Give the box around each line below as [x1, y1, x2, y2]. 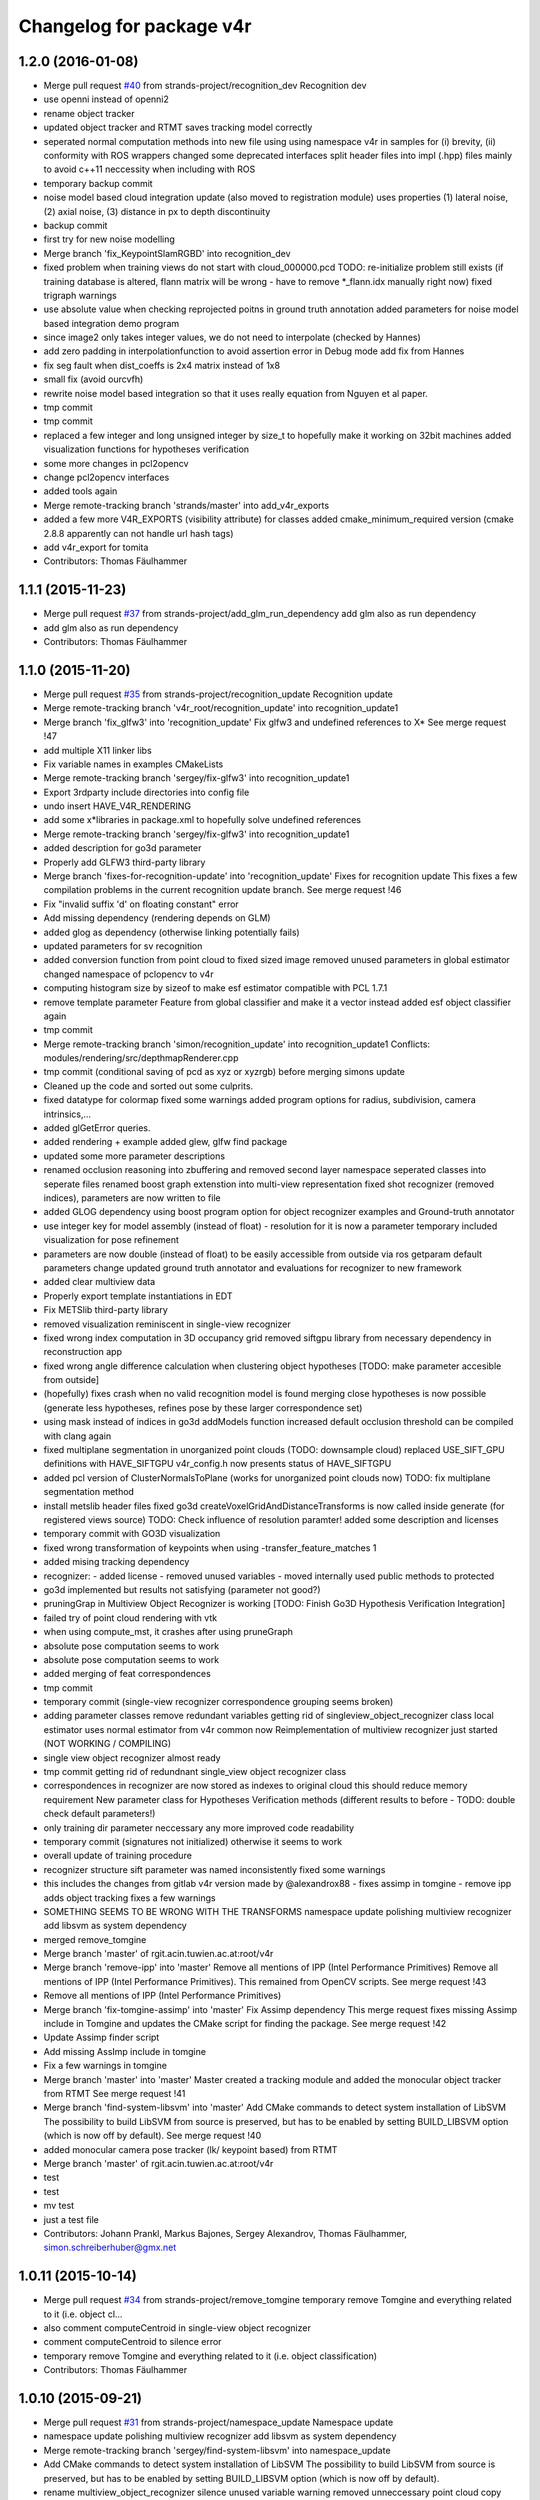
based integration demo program [43, 317, 180, 329]
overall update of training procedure [43, 1850, 192, 1862]
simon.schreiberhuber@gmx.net [43, 2241, 177, 2254]
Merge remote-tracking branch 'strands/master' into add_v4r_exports [43, 499, 330, 511]
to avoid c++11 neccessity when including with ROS [43, 163, 256, 175]
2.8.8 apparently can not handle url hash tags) [43, 527, 234, 539]
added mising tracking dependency [43, 1556, 190, 1568]
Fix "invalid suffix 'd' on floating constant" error [43, 898, 239, 910]
